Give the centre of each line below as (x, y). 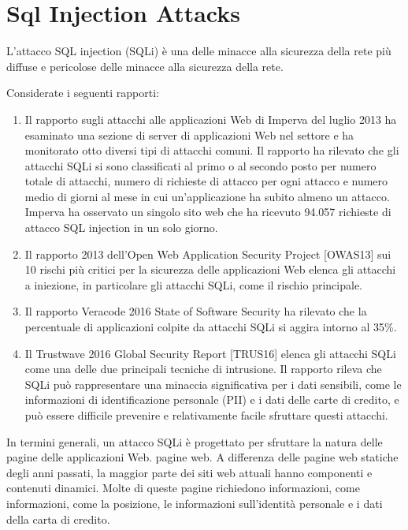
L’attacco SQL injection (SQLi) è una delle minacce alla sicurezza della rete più (199, 51)
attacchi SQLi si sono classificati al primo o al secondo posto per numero (200, 165)
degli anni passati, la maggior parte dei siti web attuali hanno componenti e (189, 472)
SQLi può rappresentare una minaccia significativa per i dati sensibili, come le (213, 384)
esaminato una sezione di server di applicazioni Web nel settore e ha (189, 134)
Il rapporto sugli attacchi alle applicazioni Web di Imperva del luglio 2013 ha (211, 119)
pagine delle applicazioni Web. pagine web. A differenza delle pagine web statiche (202, 457)
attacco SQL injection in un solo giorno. (121, 228)
